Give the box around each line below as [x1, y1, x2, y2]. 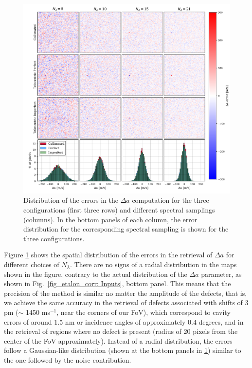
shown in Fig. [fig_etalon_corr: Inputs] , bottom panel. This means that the [4, 278, 231, 289]
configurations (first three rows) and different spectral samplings [23, 204, 215, 214]
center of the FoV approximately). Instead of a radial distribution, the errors [4, 335, 233, 346]
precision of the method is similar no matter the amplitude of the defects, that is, [4, 288, 247, 298]
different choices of [4, 259, 59, 269]
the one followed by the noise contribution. [4, 354, 131, 365]
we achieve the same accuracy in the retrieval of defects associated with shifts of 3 [4, 297, 249, 308]
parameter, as [201, 269, 242, 279]
